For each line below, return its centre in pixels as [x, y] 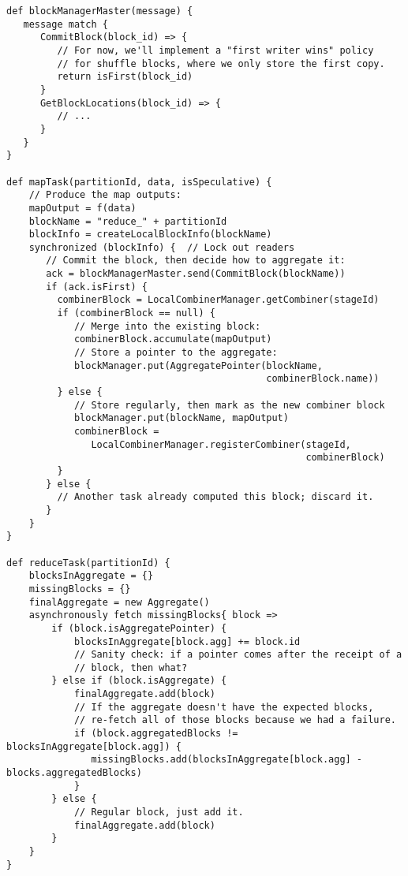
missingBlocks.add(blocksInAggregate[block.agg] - [227, 760]
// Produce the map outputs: [105, 195]
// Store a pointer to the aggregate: [176, 353]
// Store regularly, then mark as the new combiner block [229, 405]
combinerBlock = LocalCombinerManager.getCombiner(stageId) [218, 300]
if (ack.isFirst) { [97, 287]
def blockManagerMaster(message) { [100, 11]
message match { [66, 24]
